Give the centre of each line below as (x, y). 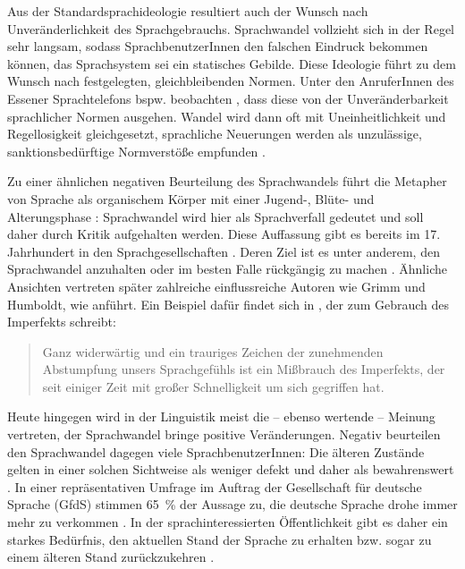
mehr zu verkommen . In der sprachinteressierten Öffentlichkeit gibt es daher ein (228, 522)
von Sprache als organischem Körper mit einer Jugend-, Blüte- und (191, 198)
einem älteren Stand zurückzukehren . (111, 557)
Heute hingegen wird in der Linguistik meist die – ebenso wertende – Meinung (221, 416)
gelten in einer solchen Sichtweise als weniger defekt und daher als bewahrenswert (231, 469)
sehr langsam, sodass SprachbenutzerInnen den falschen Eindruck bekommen (218, 46)
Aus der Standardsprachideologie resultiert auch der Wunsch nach (188, 11)
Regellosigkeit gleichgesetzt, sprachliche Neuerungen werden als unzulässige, (215, 134)
